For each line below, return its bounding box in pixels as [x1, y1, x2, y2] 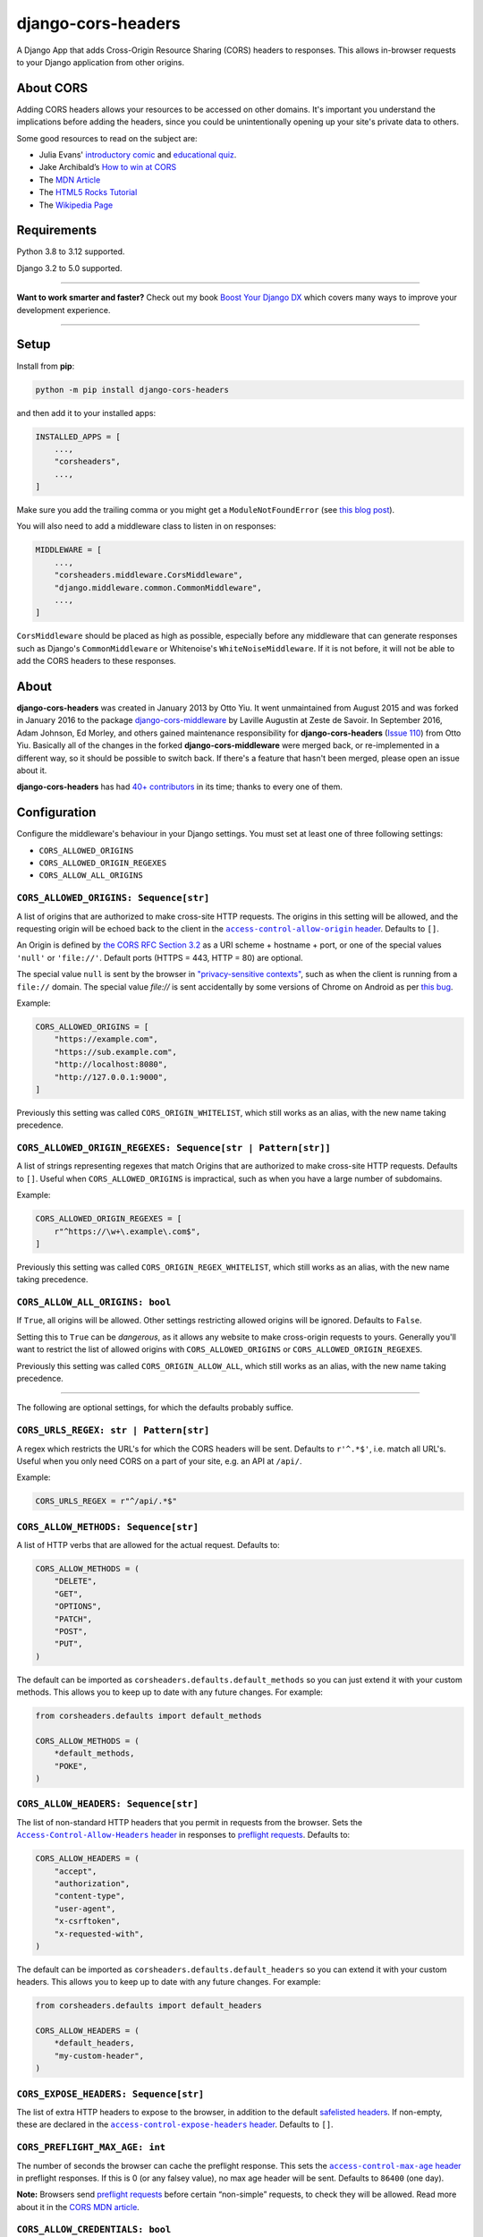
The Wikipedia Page [38, 200, 114, 210]
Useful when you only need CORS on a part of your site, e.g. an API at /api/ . [16, 1455, 302, 1467]
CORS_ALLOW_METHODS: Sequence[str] [16, 1521, 199, 1533]
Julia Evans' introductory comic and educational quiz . [38, 149, 237, 160]
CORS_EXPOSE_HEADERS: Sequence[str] [16, 2088, 205, 2100]
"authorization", [54, 1879, 131, 1888]
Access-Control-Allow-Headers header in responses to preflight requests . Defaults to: [16, 1830, 351, 1841]
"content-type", [54, 1891, 125, 1901]
